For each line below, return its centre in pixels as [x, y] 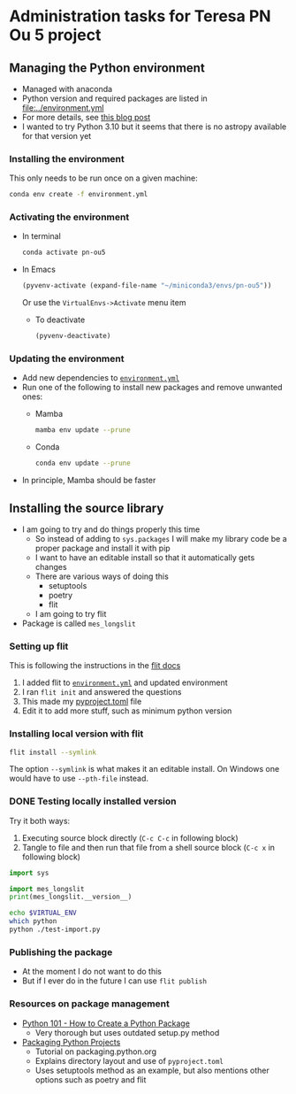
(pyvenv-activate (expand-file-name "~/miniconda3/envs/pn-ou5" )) [147, 286]
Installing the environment [67, 158]
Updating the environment [67, 358]
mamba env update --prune [83, 430]
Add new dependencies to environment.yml [100, 378]
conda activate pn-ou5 [64, 253]
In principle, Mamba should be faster [89, 481]
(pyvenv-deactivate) [73, 336]
